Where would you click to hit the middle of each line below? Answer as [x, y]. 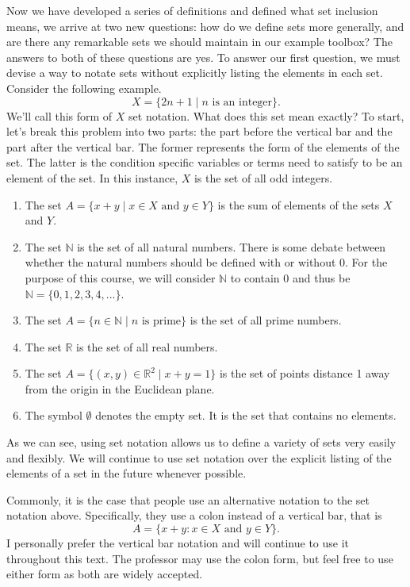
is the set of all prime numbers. [266, 320]
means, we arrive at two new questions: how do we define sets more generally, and [205, 26]
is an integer [242, 102]
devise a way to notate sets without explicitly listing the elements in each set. [195, 73]
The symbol [54, 415]
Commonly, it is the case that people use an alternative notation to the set [188, 499]
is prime [161, 322]
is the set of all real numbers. [147, 346]
